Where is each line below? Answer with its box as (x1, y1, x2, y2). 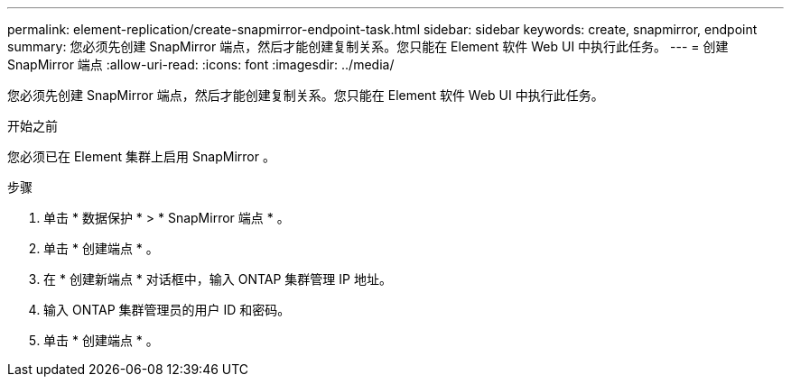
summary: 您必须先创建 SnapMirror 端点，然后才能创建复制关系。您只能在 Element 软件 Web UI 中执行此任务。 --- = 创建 (7, 39, 729, 54)
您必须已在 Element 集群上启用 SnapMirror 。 (7, 149, 275, 164)
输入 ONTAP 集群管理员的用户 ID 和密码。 (43, 302, 291, 317)
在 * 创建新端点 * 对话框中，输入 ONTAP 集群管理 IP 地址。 (43, 271, 392, 287)
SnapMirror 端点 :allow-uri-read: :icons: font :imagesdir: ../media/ (7, 57, 395, 72)
